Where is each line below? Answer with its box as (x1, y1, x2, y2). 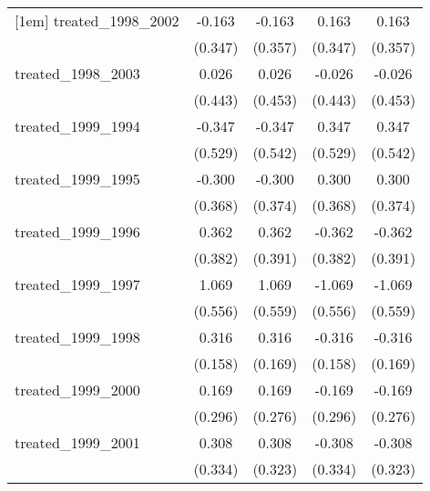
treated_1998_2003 (15, 63, 140, 84)
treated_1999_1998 (15, 326, 140, 347)
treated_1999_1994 (15, 115, 140, 136)
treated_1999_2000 (15, 379, 140, 400)
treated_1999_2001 (15, 432, 140, 453)
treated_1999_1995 (15, 168, 140, 189)
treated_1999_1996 (15, 221, 140, 242)
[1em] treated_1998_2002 (15, 10, 179, 31)
